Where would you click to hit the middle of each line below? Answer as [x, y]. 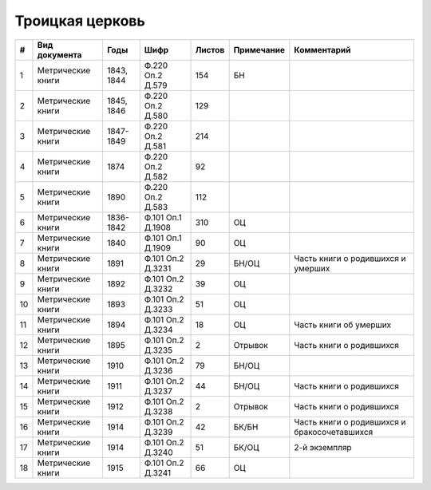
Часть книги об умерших [343, 325]
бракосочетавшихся [334, 432]
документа [59, 54]
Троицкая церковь [80, 21]
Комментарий [322, 49]
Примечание [259, 49]
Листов [210, 49]
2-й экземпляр [323, 447]
